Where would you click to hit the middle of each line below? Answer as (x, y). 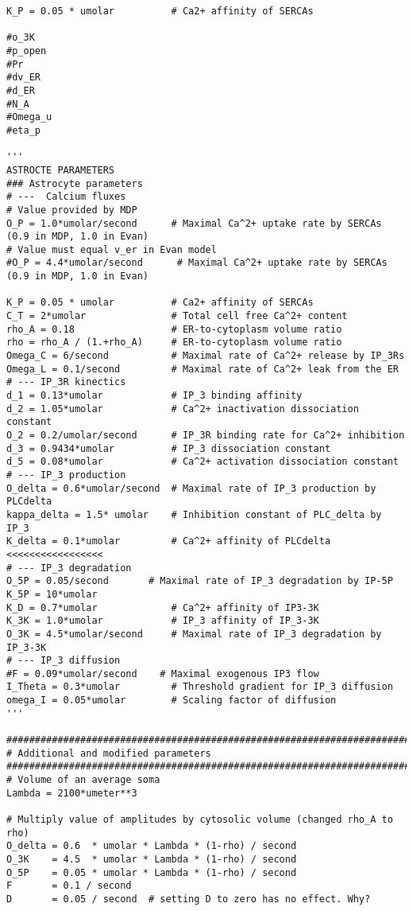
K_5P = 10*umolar (52, 594)
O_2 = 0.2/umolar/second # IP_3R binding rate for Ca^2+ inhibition (206, 435)
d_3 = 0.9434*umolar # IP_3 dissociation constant (169, 448)
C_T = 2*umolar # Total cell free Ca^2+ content (177, 316)
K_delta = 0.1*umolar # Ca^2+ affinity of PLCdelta (169, 541)
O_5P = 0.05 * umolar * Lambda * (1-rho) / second (152, 872)
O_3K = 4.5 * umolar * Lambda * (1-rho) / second (152, 859)
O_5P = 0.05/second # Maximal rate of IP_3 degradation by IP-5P (200, 581)
